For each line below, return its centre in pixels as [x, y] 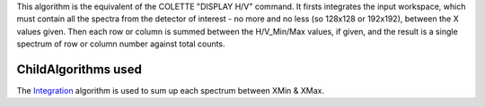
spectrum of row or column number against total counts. [121, 44]
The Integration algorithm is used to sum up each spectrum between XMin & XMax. [171, 91]
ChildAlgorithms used [79, 69]
